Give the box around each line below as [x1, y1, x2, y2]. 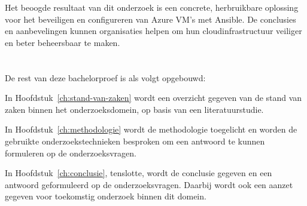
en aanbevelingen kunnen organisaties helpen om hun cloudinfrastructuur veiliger [5, 24, 302, 37]
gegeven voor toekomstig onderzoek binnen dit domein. [5, 190, 206, 202]
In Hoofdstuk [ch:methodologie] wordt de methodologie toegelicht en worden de [5, 123, 297, 136]
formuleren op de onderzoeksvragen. [5, 146, 136, 159]
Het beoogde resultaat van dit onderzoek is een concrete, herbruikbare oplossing [5, 1, 299, 13]
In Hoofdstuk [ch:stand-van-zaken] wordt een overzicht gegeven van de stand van [5, 91, 302, 104]
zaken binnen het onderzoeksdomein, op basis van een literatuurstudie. [5, 103, 264, 115]
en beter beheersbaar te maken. [5, 36, 120, 48]
